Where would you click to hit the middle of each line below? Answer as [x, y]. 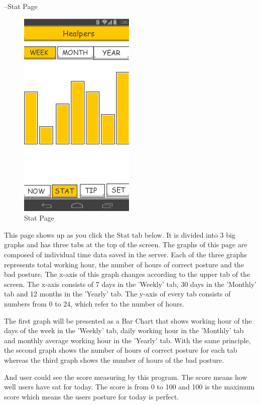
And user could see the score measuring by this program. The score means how [126, 377]
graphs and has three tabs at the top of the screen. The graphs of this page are [126, 244]
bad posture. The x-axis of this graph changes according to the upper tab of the [127, 274]
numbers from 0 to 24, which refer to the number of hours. [94, 303]
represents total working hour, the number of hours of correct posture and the [124, 264]
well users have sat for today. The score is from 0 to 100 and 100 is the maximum [129, 387]
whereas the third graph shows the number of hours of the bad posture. [114, 360]
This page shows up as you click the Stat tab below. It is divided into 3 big [120, 234]
